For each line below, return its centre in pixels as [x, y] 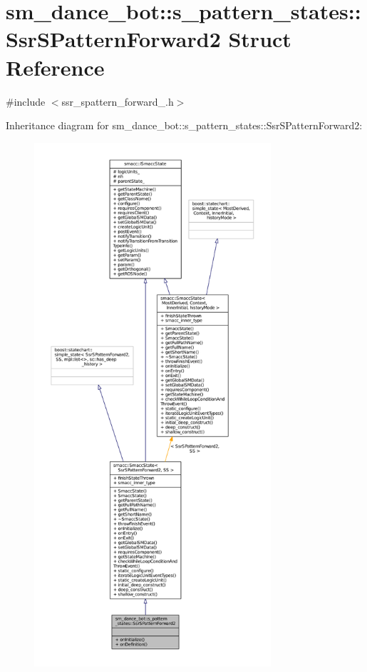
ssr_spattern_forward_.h [118, 101]
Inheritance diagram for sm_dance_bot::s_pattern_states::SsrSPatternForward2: [184, 125]
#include [26, 101]
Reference [55, 67]
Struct [260, 39]
